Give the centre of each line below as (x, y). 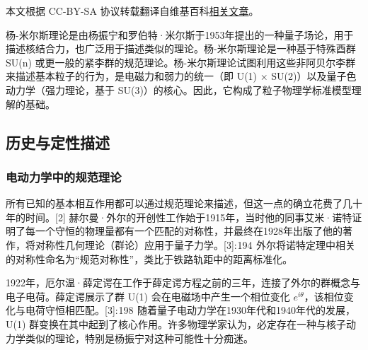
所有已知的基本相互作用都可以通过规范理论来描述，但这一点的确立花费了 (174, 203)
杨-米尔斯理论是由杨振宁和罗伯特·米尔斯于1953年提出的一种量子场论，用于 (180, 34)
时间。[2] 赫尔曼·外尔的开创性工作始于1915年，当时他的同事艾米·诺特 (189, 217)
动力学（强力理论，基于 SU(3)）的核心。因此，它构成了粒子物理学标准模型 (179, 89)
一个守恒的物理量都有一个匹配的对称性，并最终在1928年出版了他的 (189, 231)
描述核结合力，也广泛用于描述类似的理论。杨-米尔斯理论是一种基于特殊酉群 (181, 48)
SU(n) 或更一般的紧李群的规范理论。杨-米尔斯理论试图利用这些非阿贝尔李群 (181, 62)
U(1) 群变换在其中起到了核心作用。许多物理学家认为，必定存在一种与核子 (176, 323)
